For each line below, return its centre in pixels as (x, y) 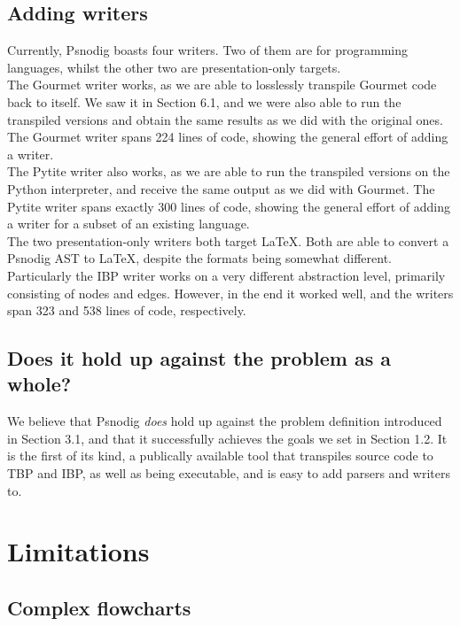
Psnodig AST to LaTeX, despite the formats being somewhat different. (199, 258)
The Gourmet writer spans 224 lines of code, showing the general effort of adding (228, 137)
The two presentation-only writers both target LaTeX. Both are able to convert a (228, 240)
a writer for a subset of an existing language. (129, 224)
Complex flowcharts (99, 608)
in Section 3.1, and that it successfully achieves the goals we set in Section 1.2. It (227, 438)
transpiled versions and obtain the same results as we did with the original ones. (225, 119)
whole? (39, 384)
